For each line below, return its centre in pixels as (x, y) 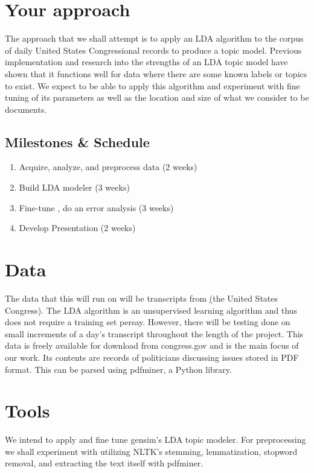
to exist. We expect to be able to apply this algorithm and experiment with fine (152, 85)
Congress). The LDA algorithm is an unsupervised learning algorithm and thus (151, 310)
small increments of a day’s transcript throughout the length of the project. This (154, 333)
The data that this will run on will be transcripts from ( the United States (142, 298)
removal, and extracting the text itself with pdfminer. (104, 463)
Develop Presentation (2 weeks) (77, 228)
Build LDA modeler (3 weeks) (74, 187)
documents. (26, 109)
